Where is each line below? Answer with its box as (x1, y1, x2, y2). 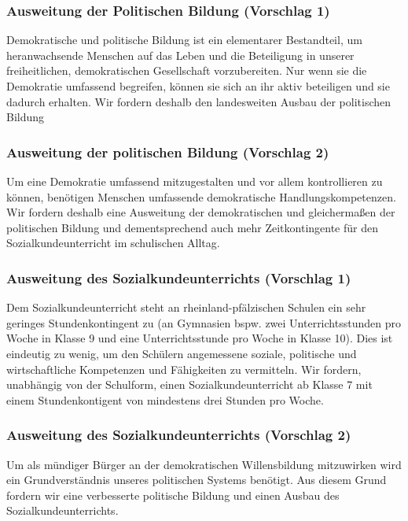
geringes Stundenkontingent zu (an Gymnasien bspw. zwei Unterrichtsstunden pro (6, 314, 401, 331)
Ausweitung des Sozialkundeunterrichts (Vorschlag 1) (6, 268, 351, 287)
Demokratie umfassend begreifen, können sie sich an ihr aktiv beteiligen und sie (6, 78, 390, 94)
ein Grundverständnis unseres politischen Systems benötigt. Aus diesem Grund (6, 471, 387, 488)
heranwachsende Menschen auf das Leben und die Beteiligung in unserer (6, 46, 355, 63)
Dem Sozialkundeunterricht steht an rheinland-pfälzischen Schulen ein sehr (6, 299, 366, 316)
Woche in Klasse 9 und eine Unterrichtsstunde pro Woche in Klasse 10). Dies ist (6, 330, 393, 346)
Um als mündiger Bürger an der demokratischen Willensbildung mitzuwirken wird (6, 456, 402, 472)
